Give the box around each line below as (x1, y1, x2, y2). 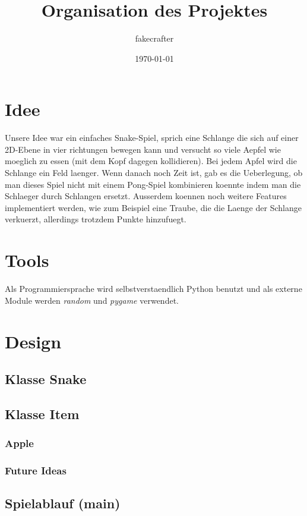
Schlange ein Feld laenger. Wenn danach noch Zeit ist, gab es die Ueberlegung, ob (5, 166, 303, 179)
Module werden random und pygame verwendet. (5, 294, 179, 306)
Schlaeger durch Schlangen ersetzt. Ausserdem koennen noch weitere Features (5, 190, 287, 202)
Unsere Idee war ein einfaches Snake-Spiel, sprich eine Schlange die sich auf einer (5, 131, 299, 144)
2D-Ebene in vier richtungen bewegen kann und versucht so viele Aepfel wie (5, 143, 281, 155)
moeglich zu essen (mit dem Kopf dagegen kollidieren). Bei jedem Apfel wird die (5, 155, 297, 167)
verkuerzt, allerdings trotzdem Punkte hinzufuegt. (5, 213, 186, 225)
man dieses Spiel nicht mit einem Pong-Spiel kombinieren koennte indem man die (5, 178, 301, 190)
